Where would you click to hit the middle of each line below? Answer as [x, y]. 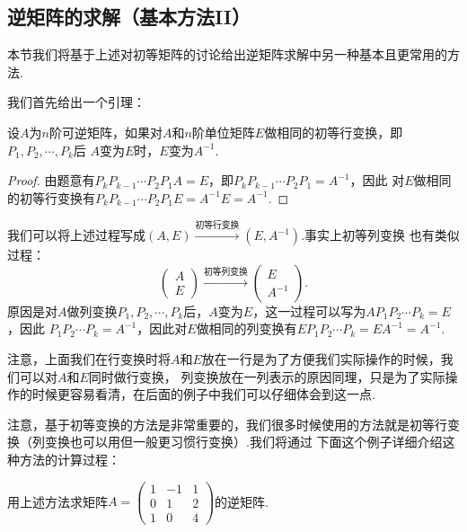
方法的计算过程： [70, 459]
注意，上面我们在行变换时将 [89, 358]
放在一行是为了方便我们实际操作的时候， [321, 358]
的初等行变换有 [51, 197]
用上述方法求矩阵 [57, 501]
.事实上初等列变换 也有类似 [380, 235]
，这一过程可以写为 [309, 310]
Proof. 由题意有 [51, 180]
